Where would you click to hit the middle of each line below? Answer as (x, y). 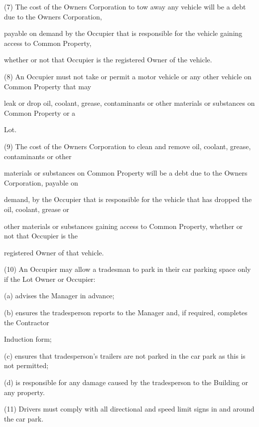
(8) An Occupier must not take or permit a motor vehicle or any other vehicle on (128, 76)
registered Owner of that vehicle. (54, 252)
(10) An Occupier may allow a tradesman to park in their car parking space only (128, 269)
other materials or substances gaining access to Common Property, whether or (124, 226)
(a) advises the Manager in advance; (59, 296)
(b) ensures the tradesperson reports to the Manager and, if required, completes (126, 313)
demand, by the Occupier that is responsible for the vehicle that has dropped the (128, 199)
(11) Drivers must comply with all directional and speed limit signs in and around (129, 409)
